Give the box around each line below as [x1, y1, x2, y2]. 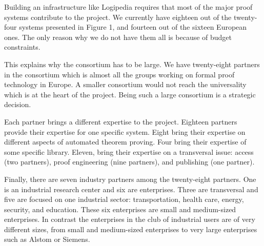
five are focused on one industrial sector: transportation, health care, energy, [4, 194, 244, 204]
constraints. [4, 42, 40, 52]
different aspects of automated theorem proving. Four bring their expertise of [4, 136, 247, 147]
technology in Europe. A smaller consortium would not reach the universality [4, 79, 247, 90]
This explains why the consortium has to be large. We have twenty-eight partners [4, 58, 260, 69]
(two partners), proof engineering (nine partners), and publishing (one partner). [4, 156, 255, 167]
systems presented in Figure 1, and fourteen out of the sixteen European [19, 22, 247, 32]
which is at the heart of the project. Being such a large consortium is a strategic [4, 89, 256, 99]
